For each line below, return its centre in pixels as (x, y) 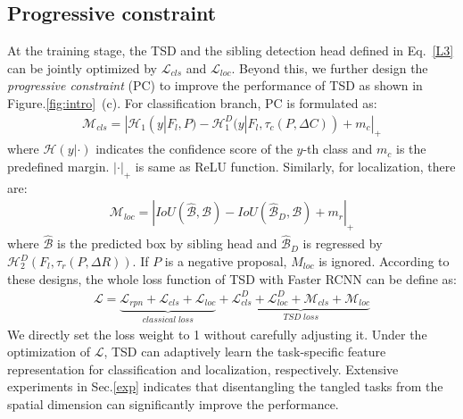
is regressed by (343, 243)
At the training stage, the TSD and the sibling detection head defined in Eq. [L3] (231, 50)
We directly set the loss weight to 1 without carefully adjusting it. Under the (217, 334)
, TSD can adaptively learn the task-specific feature (245, 352)
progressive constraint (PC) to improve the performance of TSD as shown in (215, 85)
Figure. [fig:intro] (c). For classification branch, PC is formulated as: (192, 102)
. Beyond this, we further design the (330, 67)
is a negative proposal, (226, 261)
